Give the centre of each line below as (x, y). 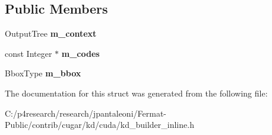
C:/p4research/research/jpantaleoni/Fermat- (86, 113)
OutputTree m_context (51, 33)
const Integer (29, 53)
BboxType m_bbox (43, 73)
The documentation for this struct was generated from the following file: (136, 93)
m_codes (80, 53)
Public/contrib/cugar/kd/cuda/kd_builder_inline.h (99, 125)
